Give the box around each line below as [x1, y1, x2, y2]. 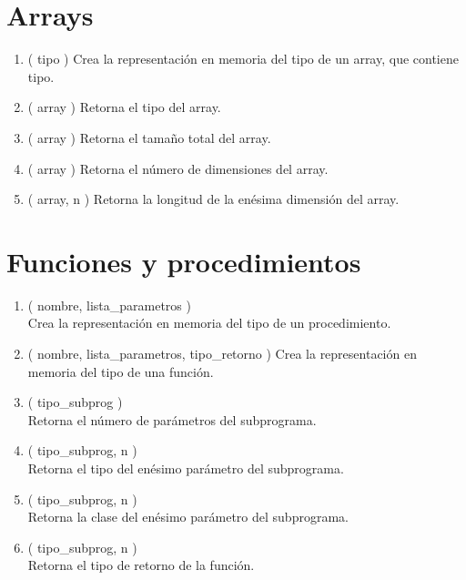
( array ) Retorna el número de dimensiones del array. [27, 158, 329, 178]
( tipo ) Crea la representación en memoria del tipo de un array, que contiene [27, 49, 459, 68]
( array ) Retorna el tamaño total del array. [27, 127, 271, 147]
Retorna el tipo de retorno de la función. [27, 555, 255, 575]
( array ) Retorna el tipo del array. [27, 97, 221, 117]
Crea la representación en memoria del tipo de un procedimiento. [27, 313, 391, 332]
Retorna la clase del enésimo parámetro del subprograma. [27, 507, 349, 526]
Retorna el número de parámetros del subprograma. [27, 410, 317, 429]
